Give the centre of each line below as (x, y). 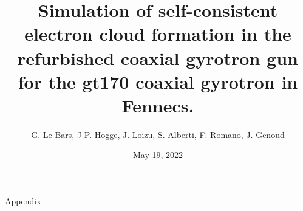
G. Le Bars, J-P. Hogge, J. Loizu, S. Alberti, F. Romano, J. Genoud (158, 134)
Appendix (23, 201)
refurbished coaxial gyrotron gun (158, 57)
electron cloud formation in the (158, 34)
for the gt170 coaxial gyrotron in (158, 81)
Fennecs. (158, 105)
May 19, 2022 (158, 155)
